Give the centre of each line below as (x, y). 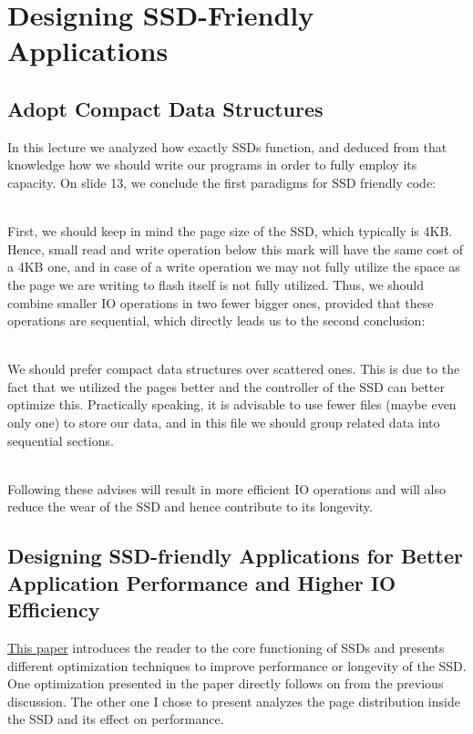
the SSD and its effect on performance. (116, 719)
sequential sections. (61, 440)
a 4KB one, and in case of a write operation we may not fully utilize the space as (234, 267)
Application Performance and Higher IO (202, 582)
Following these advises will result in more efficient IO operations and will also (227, 488)
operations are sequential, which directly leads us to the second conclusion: (216, 320)
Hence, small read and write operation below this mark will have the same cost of (236, 248)
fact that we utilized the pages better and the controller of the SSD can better (226, 386)
